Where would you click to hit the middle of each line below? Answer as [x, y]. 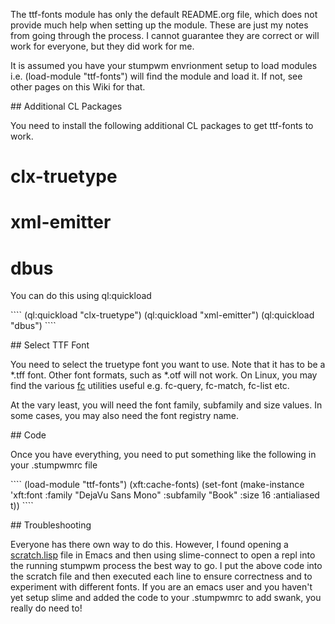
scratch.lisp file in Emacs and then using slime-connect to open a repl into [163, 555]
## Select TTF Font [50, 345]
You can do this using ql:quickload [81, 296]
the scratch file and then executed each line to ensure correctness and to [161, 576]
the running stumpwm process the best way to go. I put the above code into [166, 566]
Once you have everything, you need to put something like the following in [163, 455]
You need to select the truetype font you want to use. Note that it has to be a [168, 365]
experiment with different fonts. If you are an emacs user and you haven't [161, 587]
